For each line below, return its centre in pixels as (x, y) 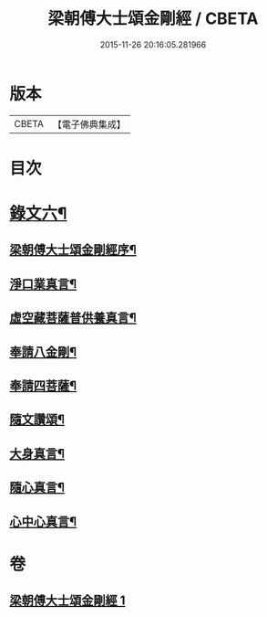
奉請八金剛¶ (43, 351)
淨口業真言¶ (43, 284)
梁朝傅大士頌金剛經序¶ (73, 250)
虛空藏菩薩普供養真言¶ (73, 318)
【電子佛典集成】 (89, 124)
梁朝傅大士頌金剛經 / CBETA (153, 19)
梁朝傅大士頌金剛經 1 (67, 601)
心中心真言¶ (43, 521)
